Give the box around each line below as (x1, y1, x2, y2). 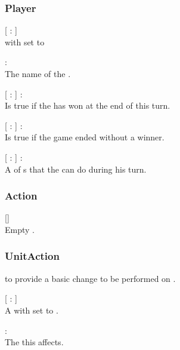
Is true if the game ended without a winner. (5, 131, 165, 143)
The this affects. (5, 336, 64, 348)
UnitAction (5, 248, 60, 263)
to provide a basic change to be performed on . (5, 272, 176, 284)
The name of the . (5, 67, 71, 79)
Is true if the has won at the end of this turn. (5, 99, 170, 112)
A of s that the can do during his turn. (5, 162, 147, 175)
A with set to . (5, 303, 58, 316)
